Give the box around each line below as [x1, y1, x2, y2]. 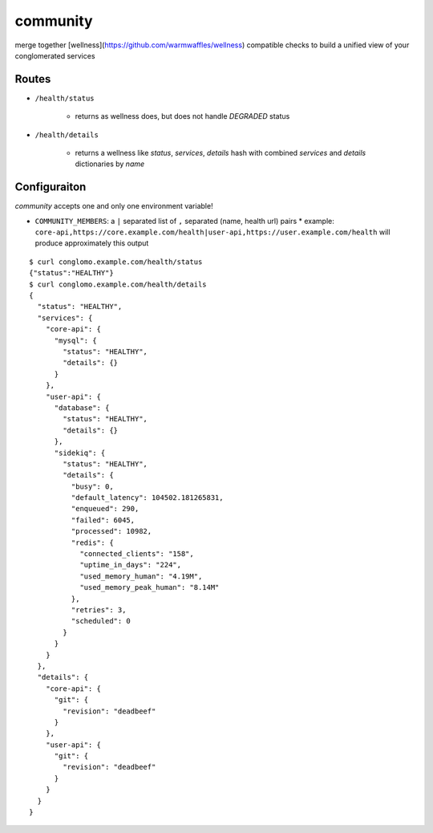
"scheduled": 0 [71, 616, 132, 626]
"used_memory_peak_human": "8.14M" [79, 583, 220, 592]
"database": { [54, 403, 110, 412]
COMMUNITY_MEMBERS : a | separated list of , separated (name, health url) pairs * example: [34, 216, 334, 226]
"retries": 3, [71, 605, 127, 614]
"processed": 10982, [71, 526, 152, 536]
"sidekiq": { [54, 448, 106, 457]
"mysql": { [54, 335, 97, 345]
